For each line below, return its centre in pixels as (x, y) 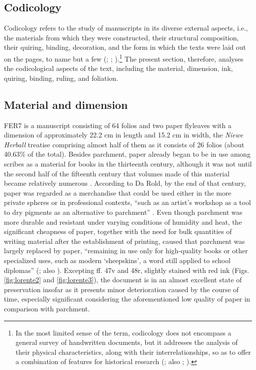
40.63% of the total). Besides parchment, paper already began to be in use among (127, 154)
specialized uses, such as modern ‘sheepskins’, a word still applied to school (117, 260)
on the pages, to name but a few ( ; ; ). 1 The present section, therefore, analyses (124, 58)
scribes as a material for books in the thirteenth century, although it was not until (128, 164)
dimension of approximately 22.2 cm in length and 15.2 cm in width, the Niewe (124, 135)
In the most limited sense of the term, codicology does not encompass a (123, 332)
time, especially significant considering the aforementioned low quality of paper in (127, 299)
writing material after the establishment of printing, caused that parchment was (125, 241)
